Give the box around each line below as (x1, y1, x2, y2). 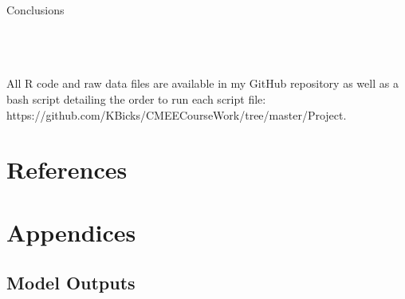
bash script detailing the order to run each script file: (6, 90, 266, 107)
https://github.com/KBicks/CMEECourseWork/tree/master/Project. (6, 106, 347, 123)
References (6, 153, 128, 186)
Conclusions (6, 2, 65, 18)
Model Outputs (6, 270, 136, 295)
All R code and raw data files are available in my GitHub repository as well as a (6, 75, 399, 92)
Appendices (6, 215, 136, 248)
